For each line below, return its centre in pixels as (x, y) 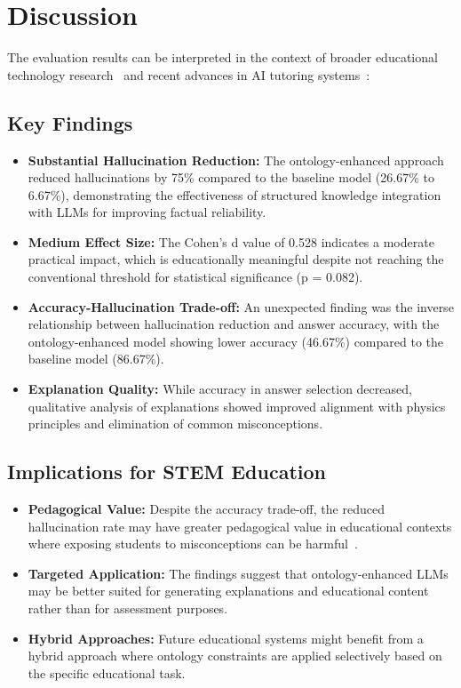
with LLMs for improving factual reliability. (147, 212)
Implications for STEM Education (167, 472)
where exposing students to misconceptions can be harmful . (193, 544)
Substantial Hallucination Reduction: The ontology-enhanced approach (236, 160)
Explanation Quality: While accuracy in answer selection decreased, (220, 389)
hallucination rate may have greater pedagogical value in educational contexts (240, 526)
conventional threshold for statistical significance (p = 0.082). (195, 277)
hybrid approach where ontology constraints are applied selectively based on (235, 656)
